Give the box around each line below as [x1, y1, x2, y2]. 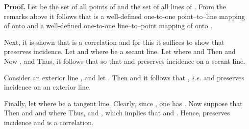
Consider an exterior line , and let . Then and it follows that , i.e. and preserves [4, 72, 245, 82]
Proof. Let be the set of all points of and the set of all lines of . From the [4, 1, 226, 11]
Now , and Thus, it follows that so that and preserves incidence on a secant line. [4, 55, 246, 66]
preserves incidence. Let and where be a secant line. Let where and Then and [4, 46, 236, 56]
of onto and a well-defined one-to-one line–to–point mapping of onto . [4, 20, 213, 31]
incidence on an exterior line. [4, 82, 91, 92]
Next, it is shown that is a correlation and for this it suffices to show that [4, 37, 224, 47]
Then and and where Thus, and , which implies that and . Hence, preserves [4, 108, 230, 118]
